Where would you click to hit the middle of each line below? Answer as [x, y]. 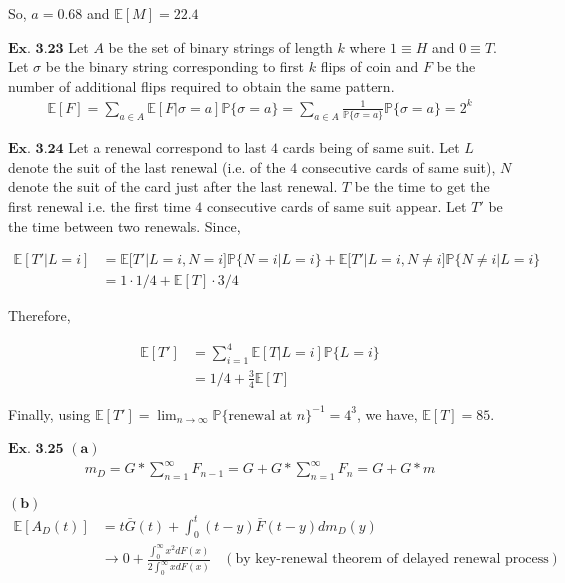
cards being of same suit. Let [371, 147]
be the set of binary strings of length [220, 46]
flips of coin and [369, 66]
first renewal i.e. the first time [99, 206]
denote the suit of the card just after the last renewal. [173, 186]
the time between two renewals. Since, [124, 225]
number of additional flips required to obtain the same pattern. [201, 85]
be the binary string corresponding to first [175, 66]
